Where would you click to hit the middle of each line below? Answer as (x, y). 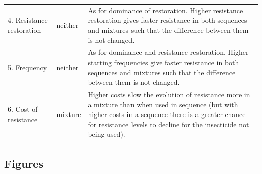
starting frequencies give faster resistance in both (163, 62)
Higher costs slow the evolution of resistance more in (169, 94)
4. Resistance (28, 20)
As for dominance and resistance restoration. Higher (168, 52)
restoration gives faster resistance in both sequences (168, 20)
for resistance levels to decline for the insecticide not (169, 124)
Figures (24, 163)
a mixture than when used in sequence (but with (163, 104)
